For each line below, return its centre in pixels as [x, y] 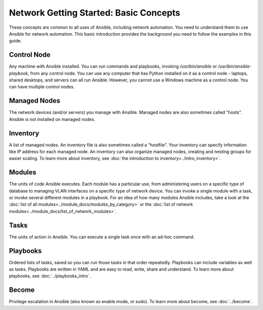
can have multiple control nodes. [42, 87]
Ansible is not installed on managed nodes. [52, 119]
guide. [15, 41]
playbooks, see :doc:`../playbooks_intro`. [50, 276]
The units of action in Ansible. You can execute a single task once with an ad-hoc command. [102, 237]
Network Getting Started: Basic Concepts [94, 13]
